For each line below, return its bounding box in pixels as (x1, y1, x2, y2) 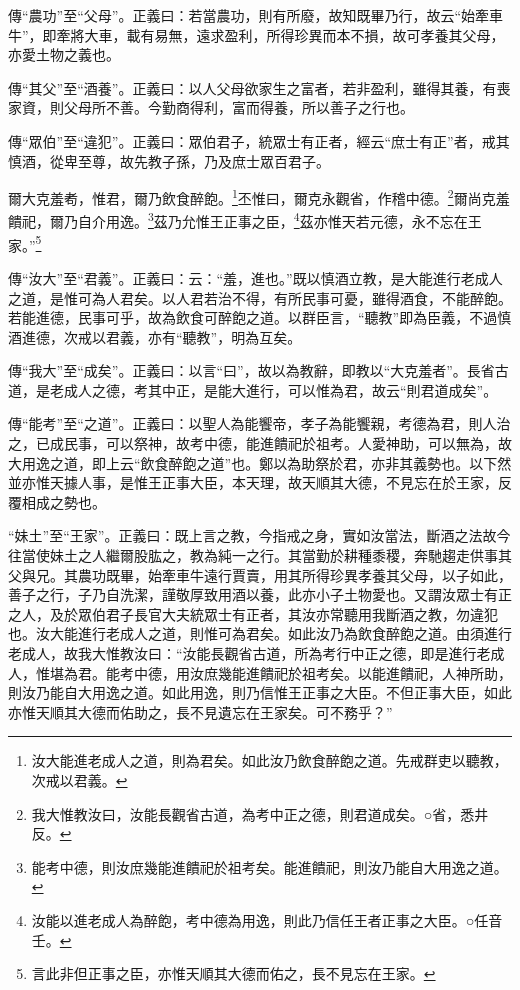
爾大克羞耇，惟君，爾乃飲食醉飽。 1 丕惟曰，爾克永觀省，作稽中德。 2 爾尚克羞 (8, 185, 510, 208)
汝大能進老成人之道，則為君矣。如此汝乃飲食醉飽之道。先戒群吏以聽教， (31, 750, 508, 771)
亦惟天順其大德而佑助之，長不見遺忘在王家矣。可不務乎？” (8, 701, 393, 722)
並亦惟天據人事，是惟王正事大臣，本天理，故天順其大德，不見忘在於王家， (8, 472, 498, 493)
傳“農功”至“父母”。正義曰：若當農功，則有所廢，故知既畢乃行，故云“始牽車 (8, 5, 504, 25)
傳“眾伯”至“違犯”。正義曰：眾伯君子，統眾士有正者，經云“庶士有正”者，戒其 (8, 130, 510, 151)
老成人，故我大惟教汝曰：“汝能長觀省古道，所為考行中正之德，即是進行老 (8, 643, 491, 663)
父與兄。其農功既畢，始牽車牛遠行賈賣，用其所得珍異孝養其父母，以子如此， (8, 564, 512, 585)
